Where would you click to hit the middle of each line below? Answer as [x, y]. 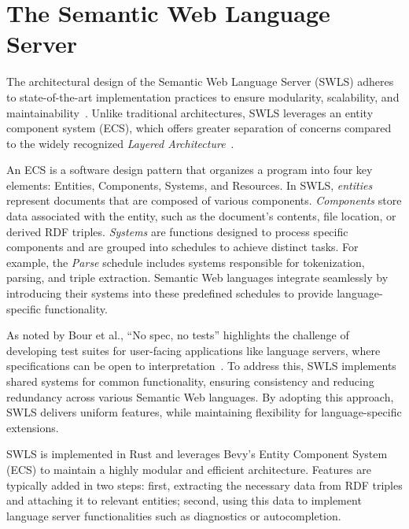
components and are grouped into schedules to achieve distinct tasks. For [182, 247]
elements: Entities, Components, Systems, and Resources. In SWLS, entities [190, 185]
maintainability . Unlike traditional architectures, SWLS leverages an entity [190, 112]
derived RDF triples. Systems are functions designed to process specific [177, 231]
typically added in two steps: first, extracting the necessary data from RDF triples [204, 485]
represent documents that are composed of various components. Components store [204, 200]
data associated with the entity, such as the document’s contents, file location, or [201, 216]
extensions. [33, 427]
